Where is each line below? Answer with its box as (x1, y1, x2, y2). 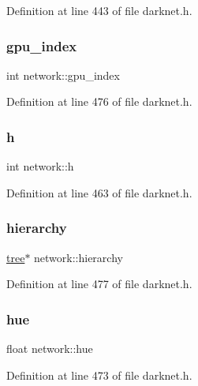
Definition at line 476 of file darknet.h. (6, 93, 192, 110)
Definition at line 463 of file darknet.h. (6, 184, 192, 200)
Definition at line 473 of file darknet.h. (6, 366, 192, 383)
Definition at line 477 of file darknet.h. (6, 275, 192, 292)
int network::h (6, 158, 74, 174)
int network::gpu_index (6, 66, 120, 83)
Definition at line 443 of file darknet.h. (6, 2, 192, 18)
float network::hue (6, 340, 93, 357)
